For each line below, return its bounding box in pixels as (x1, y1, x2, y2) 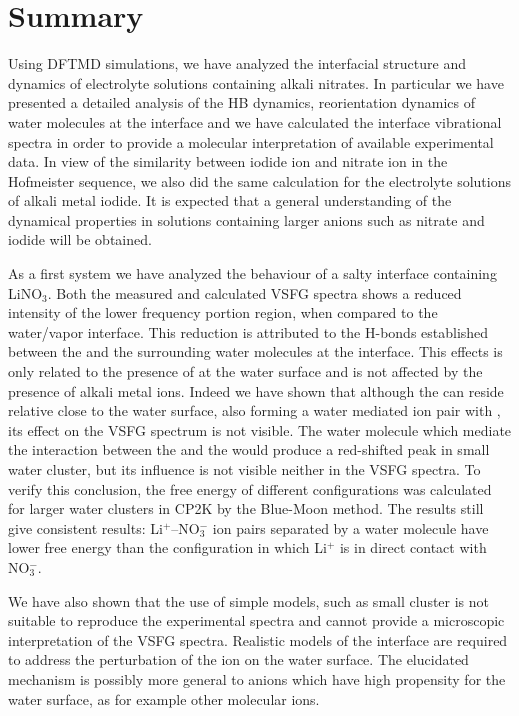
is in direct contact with (339, 537, 487, 558)
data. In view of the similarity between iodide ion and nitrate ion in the (8, 151, 448, 172)
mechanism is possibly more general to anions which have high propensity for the (8, 668, 506, 689)
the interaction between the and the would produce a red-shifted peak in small (8, 439, 490, 460)
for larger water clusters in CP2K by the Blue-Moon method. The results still (8, 498, 484, 519)
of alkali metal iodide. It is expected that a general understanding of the (8, 190, 452, 211)
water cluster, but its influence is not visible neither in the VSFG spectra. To (8, 459, 481, 479)
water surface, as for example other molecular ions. (8, 688, 320, 709)
